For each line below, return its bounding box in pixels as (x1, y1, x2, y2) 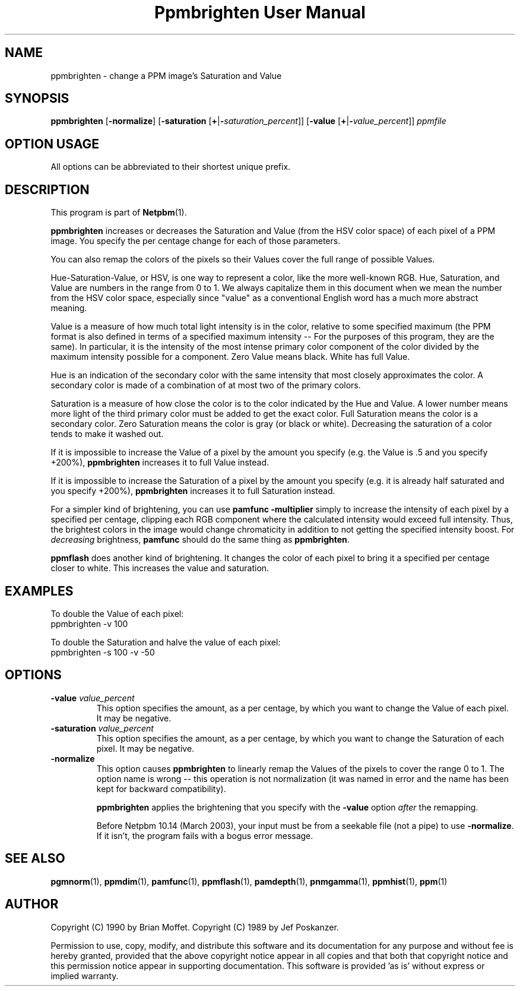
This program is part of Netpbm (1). (50, 207, 187, 218)
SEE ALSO (5, 851, 65, 866)
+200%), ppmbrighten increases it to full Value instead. (50, 457, 269, 468)
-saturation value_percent (50, 723, 154, 733)
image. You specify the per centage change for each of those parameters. (50, 236, 341, 246)
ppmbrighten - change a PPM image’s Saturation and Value (50, 70, 282, 81)
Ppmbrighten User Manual (154, 2, 366, 23)
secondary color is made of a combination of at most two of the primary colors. (50, 380, 361, 391)
